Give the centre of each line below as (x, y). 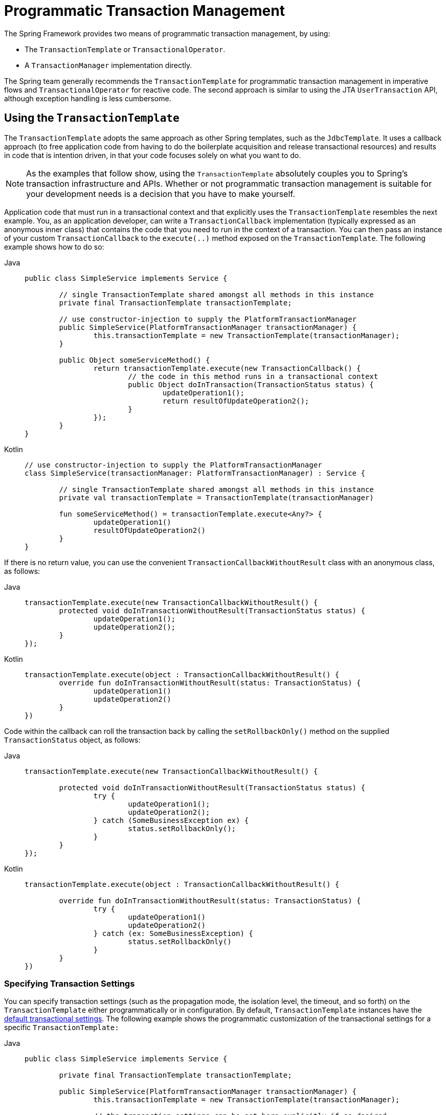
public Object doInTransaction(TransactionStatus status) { (251, 384)
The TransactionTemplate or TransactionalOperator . (125, 49)
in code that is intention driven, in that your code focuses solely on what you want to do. (153, 155)
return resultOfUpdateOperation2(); (236, 401)
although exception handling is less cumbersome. (88, 98)
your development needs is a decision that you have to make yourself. (161, 194)
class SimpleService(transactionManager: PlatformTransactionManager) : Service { (195, 473)
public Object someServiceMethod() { (135, 360)
